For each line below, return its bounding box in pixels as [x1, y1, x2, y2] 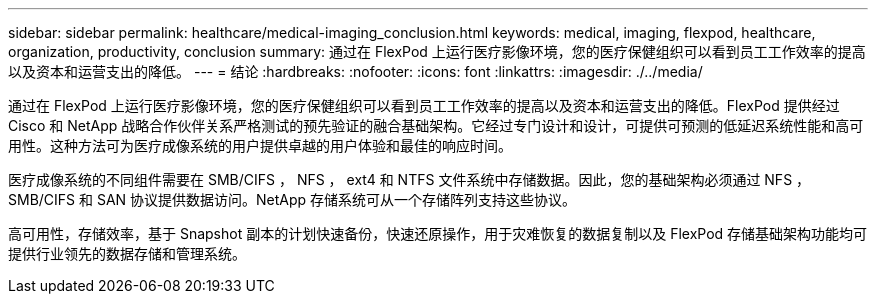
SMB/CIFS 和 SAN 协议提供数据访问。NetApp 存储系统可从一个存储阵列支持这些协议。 [8, 191, 577, 208]
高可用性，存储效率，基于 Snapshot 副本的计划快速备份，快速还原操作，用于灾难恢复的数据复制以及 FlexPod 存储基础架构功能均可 [8, 225, 868, 242]
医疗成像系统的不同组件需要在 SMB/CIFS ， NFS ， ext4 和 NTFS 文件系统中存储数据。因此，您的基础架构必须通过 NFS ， [8, 171, 811, 188]
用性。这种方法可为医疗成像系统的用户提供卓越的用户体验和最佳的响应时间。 [8, 137, 512, 154]
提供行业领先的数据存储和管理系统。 [8, 245, 246, 262]
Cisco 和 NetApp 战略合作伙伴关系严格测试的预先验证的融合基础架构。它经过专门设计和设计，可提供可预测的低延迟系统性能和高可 [8, 117, 864, 134]
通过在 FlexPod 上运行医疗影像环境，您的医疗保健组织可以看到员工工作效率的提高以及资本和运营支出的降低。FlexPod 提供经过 [8, 97, 840, 114]
